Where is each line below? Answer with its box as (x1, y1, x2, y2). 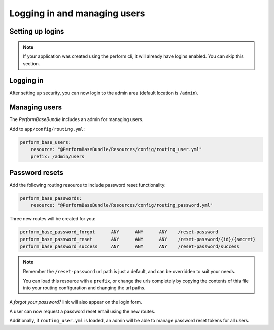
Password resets (9, 168, 63, 177)
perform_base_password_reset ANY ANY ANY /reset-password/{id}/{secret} (20, 236, 256, 242)
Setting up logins (9, 27, 64, 36)
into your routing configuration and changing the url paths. (23, 285, 146, 291)
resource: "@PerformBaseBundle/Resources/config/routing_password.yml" (30, 202, 213, 208)
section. (23, 61, 40, 67)
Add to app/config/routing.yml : (9, 126, 85, 132)
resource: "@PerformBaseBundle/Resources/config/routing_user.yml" (30, 146, 202, 152)
